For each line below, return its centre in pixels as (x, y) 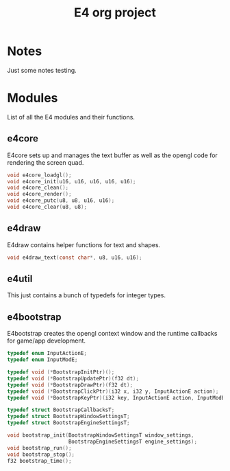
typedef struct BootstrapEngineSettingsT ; (68, 423)
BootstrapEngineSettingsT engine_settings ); (132, 441)
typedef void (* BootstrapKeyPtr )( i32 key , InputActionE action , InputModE (116, 398)
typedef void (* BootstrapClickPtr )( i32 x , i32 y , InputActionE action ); (113, 391)
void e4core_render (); (39, 194)
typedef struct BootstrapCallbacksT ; (61, 410)
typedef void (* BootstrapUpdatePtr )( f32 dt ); (73, 378)
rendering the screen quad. (46, 162)
